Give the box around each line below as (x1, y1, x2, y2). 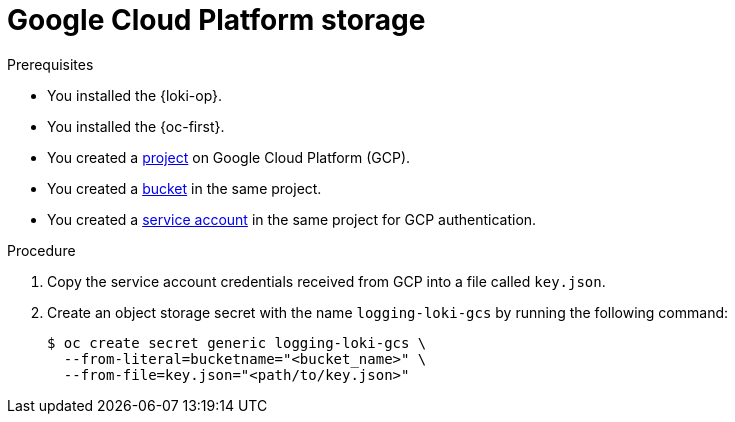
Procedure (7, 241, 76, 259)
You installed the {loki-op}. (47, 86, 223, 104)
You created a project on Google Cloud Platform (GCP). (47, 148, 411, 166)
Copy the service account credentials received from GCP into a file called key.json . (47, 272, 606, 290)
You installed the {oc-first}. (47, 117, 225, 135)
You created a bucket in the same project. (47, 179, 322, 197)
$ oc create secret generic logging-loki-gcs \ (47, 334, 427, 351)
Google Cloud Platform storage (7, 3, 426, 37)
